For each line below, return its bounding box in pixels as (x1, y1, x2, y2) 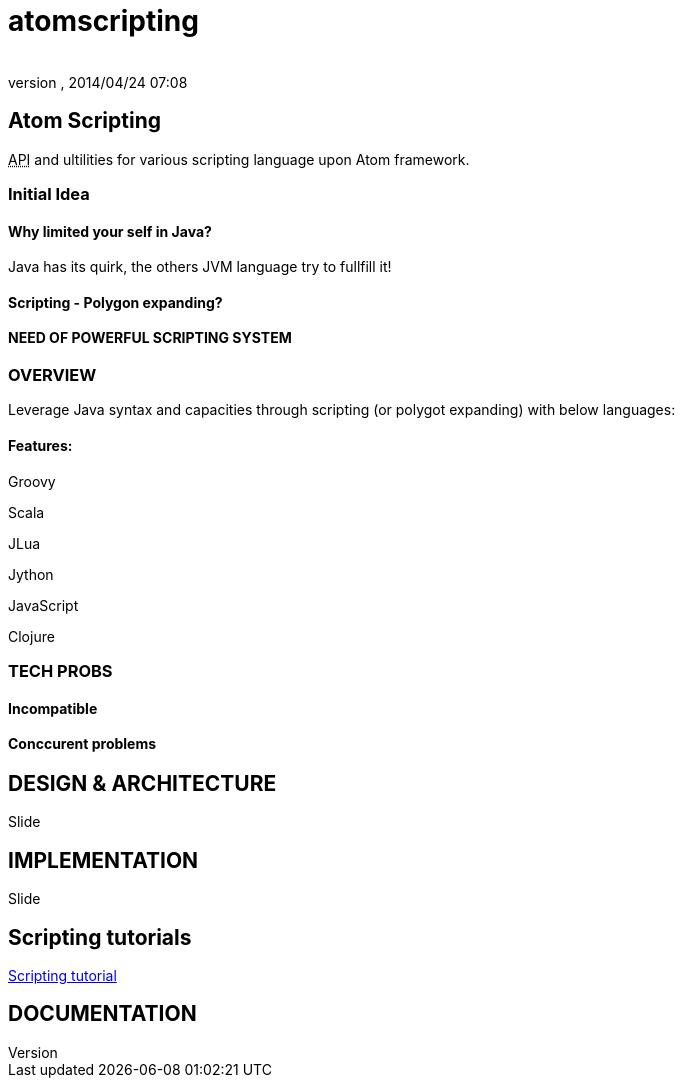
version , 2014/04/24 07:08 (8, 73, 188, 91)
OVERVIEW (8, 365, 97, 386)
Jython (8, 565, 54, 583)
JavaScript (8, 596, 79, 614)
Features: (8, 437, 73, 454)
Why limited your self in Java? (8, 222, 212, 240)
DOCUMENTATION (8, 1001, 197, 1027)
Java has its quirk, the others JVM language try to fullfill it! (8, 258, 392, 276)
